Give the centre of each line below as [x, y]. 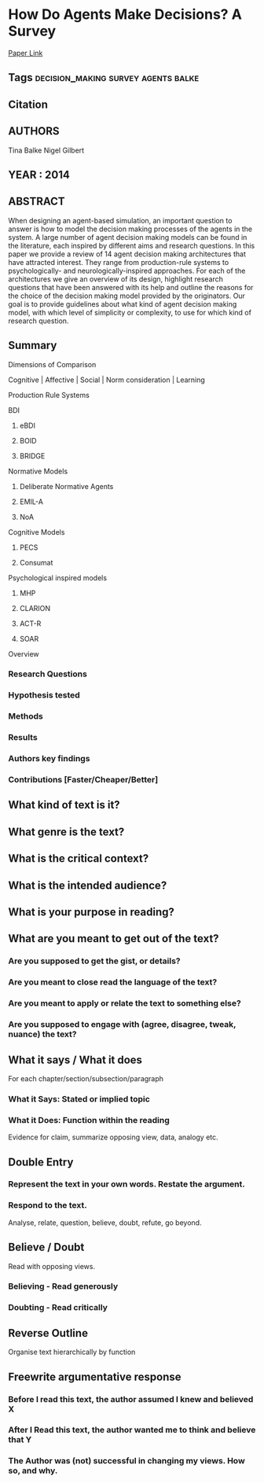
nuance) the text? [42, 1034]
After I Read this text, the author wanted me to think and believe [132, 1430]
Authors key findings [49, 759]
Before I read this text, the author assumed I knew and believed [131, 1399]
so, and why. [33, 1470]
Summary [33, 346]
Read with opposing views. [52, 1266]
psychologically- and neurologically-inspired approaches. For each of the [127, 270]
